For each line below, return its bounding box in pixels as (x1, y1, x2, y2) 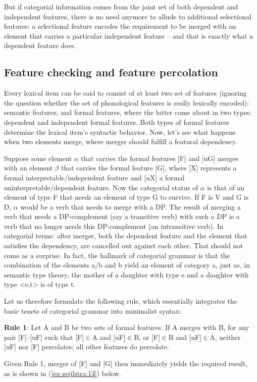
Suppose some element (4, 153, 72, 163)
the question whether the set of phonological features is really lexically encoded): (4, 97, 249, 108)
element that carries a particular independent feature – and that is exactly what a (4, 30, 253, 41)
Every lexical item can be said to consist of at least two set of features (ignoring (4, 88, 247, 98)
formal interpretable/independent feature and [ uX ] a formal (4, 172, 185, 182)
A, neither (209, 331, 241, 342)
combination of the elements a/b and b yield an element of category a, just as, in (4, 260, 250, 270)
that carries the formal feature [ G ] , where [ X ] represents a (61, 163, 237, 173)
